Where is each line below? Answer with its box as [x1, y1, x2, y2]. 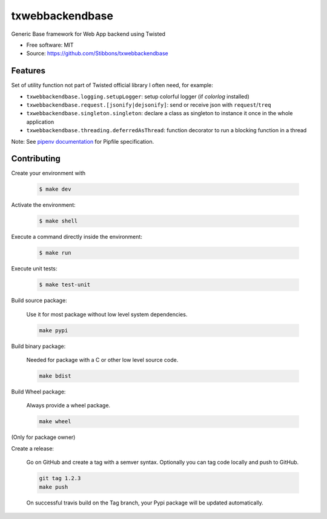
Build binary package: [11, 343, 66, 350]
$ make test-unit [39, 281, 91, 288]
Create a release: [11, 444, 54, 452]
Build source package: [11, 297, 67, 304]
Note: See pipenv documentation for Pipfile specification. [11, 138, 154, 145]
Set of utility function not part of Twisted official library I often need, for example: [11, 82, 213, 89]
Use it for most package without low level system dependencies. [26, 310, 188, 318]
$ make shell [39, 218, 78, 224]
